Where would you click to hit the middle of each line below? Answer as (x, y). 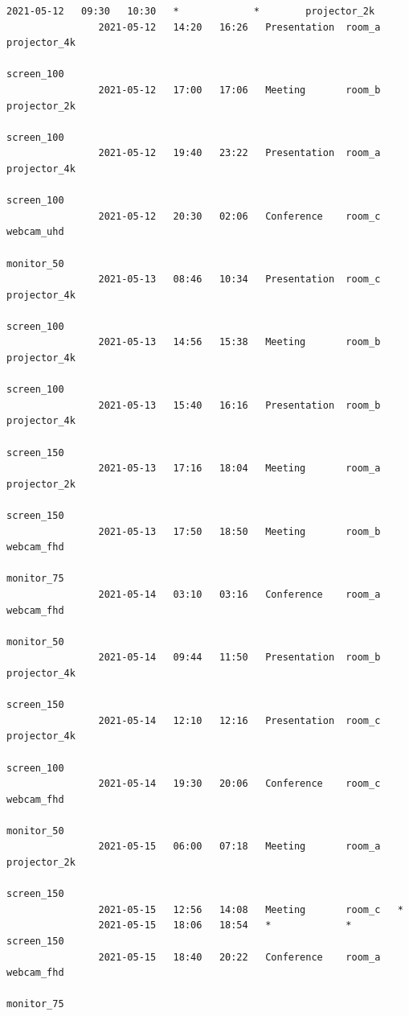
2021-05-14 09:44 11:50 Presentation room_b (239, 658)
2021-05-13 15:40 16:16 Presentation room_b (239, 405)
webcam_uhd (35, 232)
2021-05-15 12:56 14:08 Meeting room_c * (251, 909)
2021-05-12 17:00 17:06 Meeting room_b (239, 90)
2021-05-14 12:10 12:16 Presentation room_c (239, 720)
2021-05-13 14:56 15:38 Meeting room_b (239, 342)
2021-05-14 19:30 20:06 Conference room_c (239, 784)
